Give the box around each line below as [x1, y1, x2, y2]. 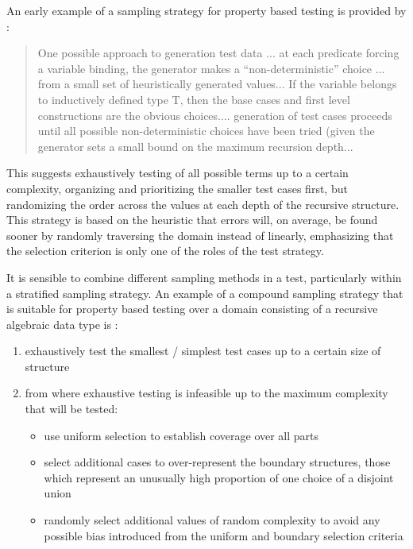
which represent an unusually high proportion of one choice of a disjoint [44, 469, 394, 485]
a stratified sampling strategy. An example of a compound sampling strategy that [6, 284, 403, 301]
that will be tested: [25, 400, 118, 417]
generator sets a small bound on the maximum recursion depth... [37, 137, 353, 154]
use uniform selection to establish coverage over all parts [44, 427, 319, 443]
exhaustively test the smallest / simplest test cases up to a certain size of [25, 342, 381, 359]
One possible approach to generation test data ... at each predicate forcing [37, 44, 399, 61]
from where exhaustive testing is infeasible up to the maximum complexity [25, 385, 388, 401]
